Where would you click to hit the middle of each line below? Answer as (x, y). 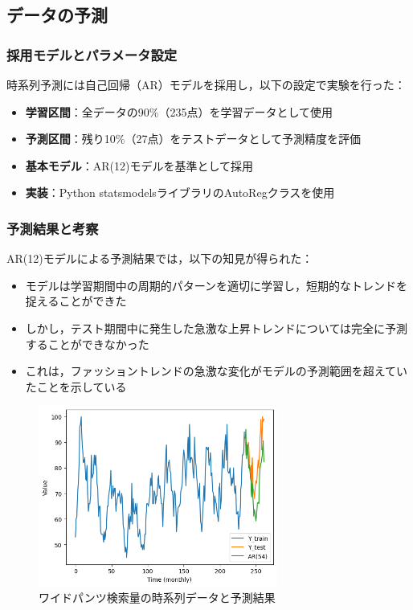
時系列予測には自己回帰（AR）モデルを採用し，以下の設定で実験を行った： (206, 84)
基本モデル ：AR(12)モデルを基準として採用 (139, 165)
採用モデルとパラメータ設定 (92, 54)
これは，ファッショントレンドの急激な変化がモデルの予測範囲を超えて (211, 371)
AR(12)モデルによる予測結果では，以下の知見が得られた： (160, 258)
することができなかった (87, 344)
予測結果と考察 (53, 228)
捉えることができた (76, 301)
